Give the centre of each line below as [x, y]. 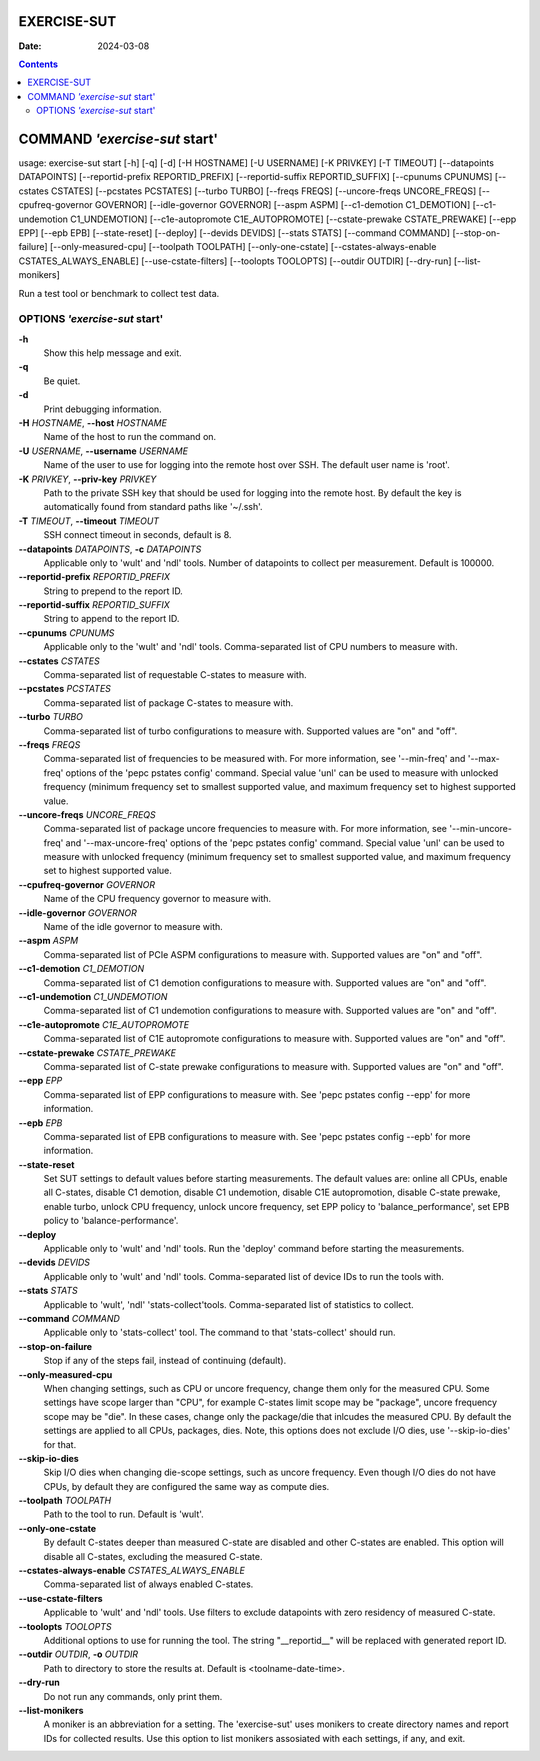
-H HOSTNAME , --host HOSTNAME [92, 422]
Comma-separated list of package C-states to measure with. [168, 702]
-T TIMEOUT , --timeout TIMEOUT [89, 521]
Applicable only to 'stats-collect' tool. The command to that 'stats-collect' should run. [219, 1332]
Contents [38, 64]
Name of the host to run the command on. [130, 437]
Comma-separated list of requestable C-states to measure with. [175, 675]
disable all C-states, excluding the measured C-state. [153, 1556]
